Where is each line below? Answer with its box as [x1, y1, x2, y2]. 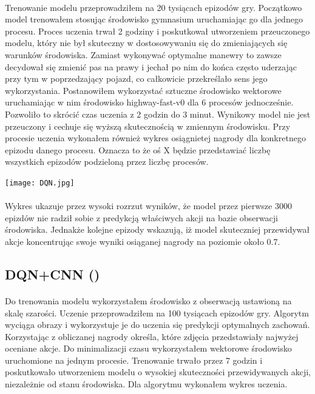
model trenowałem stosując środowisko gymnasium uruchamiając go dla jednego [5, 13, 303, 25]
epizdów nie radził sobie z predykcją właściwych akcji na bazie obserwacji [5, 211, 278, 224]
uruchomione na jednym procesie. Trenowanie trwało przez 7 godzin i [5, 353, 263, 366]
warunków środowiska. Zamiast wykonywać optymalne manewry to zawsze [5, 48, 282, 61]
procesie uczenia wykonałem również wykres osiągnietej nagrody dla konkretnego [5, 132, 306, 144]
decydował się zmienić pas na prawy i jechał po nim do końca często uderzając [5, 60, 297, 73]
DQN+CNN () [5, 264, 100, 283]
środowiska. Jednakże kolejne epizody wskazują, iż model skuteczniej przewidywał [5, 223, 310, 236]
